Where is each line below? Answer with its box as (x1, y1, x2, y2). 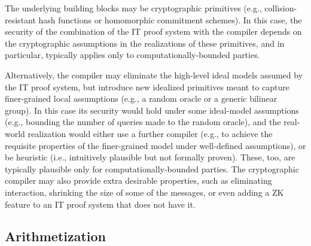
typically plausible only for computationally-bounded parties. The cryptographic (5, 162, 299, 175)
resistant (5, 13, 36, 26)
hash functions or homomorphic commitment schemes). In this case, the (38, 13, 302, 26)
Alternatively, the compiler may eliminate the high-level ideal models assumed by (5, 68, 303, 81)
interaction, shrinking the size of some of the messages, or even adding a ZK (5, 186, 284, 198)
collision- (264, 2, 297, 14)
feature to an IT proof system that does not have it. (5, 198, 196, 210)
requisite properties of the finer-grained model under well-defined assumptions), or (5, 139, 306, 151)
